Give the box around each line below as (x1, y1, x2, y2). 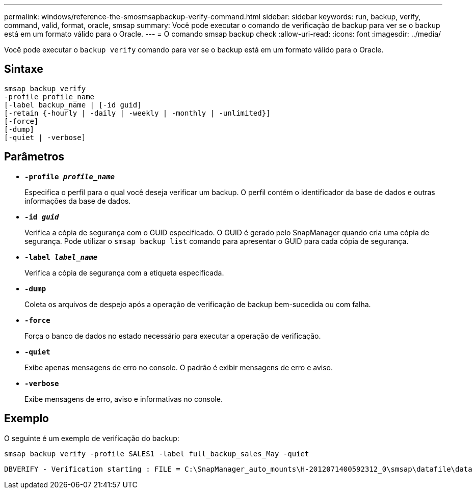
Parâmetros (4, 150, 65, 163)
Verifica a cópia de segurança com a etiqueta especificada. (24, 268, 224, 277)
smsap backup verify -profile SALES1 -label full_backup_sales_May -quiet (4, 449, 309, 458)
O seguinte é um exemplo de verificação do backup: (4, 433, 179, 443)
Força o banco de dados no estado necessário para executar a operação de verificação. (24, 331, 321, 340)
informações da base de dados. (24, 196, 131, 205)
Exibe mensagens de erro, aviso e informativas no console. (24, 394, 223, 403)
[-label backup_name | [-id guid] (4, 100, 142, 109)
